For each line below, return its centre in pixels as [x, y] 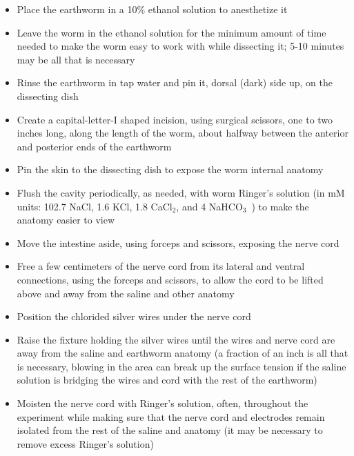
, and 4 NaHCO [209, 206]
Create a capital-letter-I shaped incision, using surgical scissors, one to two [175, 119]
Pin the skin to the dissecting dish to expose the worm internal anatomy [170, 169]
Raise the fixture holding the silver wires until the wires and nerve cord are [176, 339]
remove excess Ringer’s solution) [85, 443]
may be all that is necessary [76, 59]
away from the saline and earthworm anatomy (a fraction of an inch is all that [183, 353]
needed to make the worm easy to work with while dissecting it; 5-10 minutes [180, 46]
